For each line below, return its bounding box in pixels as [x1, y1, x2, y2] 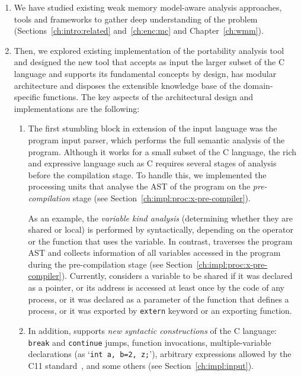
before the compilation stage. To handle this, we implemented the [28, 168, 267, 181]
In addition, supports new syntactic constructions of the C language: [28, 324, 277, 336]
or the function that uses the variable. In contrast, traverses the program [28, 234, 293, 247]
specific [14, 91, 40, 103]
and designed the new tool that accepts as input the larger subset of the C [14, 56, 285, 68]
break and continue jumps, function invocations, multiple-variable [28, 336, 271, 348]
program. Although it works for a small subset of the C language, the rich [28, 145, 296, 158]
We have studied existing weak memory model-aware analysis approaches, [14, 1, 282, 13]
